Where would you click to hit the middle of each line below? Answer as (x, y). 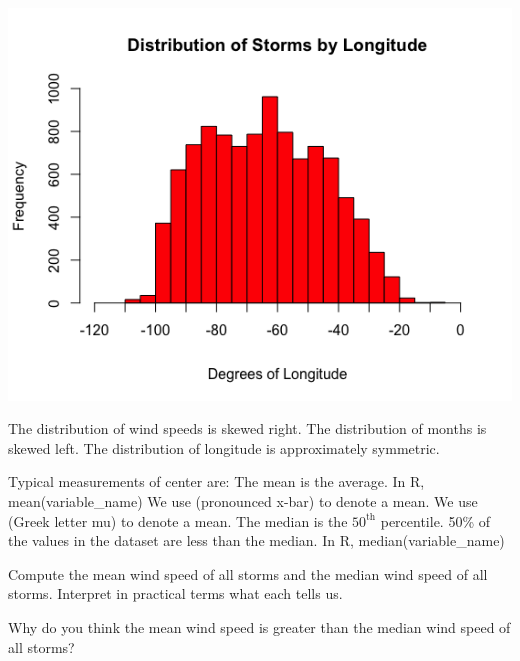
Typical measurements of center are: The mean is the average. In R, (216, 481)
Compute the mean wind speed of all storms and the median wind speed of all (248, 573)
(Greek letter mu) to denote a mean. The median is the (178, 520)
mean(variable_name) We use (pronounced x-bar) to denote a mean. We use (243, 500)
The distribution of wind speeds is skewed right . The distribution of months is (247, 428)
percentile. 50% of (435, 520)
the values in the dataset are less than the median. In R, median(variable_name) (256, 540)
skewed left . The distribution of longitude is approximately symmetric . (224, 447)
